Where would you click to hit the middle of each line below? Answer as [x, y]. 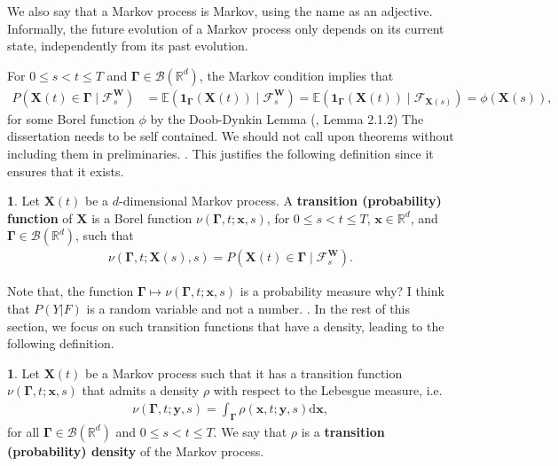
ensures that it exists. [66, 171]
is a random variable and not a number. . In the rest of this [248, 308]
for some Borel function [71, 118]
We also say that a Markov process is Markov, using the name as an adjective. [220, 11]
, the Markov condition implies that [296, 75]
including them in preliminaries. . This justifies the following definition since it [220, 153]
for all [24, 431]
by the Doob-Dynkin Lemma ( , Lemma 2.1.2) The [287, 118]
